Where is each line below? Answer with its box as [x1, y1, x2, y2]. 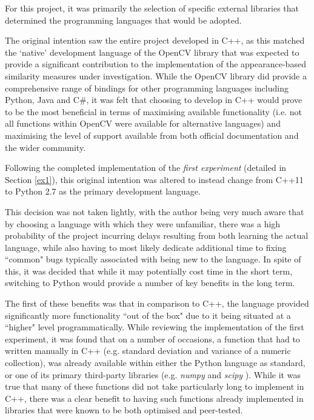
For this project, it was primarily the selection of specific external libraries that [5, 2, 299, 14]
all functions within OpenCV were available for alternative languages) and [5, 117, 281, 130]
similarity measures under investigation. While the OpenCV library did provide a [5, 69, 307, 82]
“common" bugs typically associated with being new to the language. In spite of [5, 253, 301, 265]
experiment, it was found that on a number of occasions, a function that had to [5, 332, 300, 345]
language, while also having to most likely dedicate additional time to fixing [5, 241, 287, 253]
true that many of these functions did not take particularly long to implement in [5, 380, 304, 393]
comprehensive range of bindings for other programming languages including [5, 81, 289, 94]
